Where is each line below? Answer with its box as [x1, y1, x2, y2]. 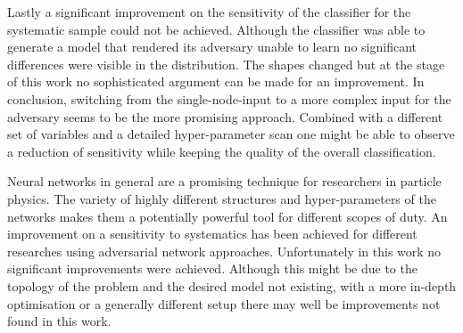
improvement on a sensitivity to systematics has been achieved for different [7, 224, 418, 243]
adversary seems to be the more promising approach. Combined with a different [7, 107, 443, 126]
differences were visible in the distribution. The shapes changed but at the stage [7, 54, 445, 73]
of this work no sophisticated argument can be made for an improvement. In [7, 72, 425, 91]
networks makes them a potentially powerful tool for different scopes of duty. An [7, 207, 448, 225]
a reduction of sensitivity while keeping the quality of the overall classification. [7, 142, 436, 160]
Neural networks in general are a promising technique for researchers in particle [7, 172, 442, 191]
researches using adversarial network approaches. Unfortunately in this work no [7, 241, 442, 260]
